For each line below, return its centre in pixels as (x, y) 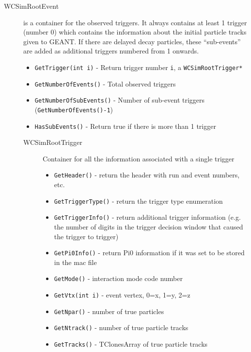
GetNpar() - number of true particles (109, 311)
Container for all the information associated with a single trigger (139, 158)
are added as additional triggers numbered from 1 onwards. (111, 51)
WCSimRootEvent (31, 6)
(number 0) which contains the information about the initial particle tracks (135, 32)
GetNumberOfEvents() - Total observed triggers (105, 83)
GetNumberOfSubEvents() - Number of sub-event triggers (120, 100)
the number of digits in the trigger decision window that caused (149, 227)
